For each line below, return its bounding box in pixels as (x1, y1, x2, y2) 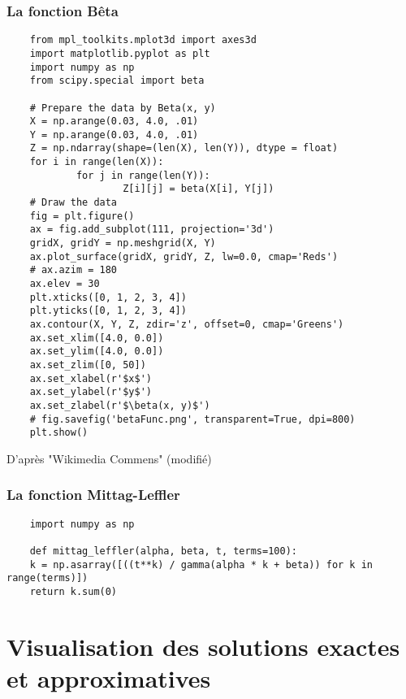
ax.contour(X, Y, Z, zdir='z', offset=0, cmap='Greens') (29, 319, 344, 330)
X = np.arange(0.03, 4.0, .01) (29, 115, 199, 128)
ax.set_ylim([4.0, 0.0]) (29, 345, 164, 358)
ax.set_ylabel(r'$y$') (29, 386, 152, 398)
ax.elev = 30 (29, 278, 100, 290)
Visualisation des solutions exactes (6, 629, 400, 662)
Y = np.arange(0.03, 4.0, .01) (29, 128, 199, 141)
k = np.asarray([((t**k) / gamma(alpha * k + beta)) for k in (29, 558, 374, 571)
